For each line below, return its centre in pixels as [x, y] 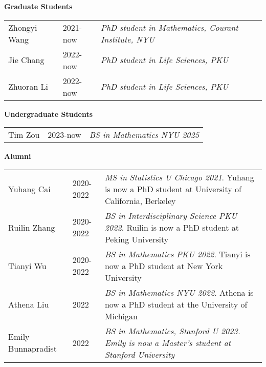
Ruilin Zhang [32, 227]
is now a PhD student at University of [173, 189]
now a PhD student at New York [164, 266]
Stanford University [140, 354]
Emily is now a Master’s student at [168, 342]
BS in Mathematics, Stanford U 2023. [172, 331]
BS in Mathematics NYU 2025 [144, 135]
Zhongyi [23, 27]
